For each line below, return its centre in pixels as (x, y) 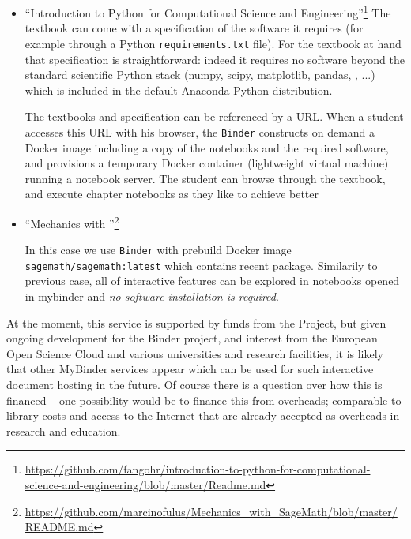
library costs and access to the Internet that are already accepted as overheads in (203, 415)
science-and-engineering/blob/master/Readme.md (145, 485)
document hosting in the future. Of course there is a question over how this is (194, 385)
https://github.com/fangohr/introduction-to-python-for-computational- (198, 469)
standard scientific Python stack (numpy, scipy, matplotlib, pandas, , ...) (200, 75)
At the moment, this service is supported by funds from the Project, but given (196, 322)
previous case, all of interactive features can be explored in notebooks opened (212, 281)
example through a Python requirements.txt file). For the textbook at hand (213, 43)
